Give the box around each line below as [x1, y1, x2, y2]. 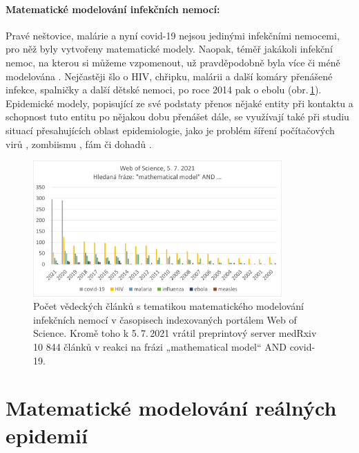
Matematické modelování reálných [6, 394, 337, 422]
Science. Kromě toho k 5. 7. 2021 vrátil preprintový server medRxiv [33, 326, 317, 340]
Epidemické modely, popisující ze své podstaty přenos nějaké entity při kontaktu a [6, 95, 353, 110]
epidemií [6, 420, 88, 449]
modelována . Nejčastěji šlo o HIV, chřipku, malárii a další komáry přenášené [6, 68, 333, 83]
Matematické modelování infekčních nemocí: [6, 1, 220, 16]
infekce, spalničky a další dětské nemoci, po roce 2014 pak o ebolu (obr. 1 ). [6, 82, 322, 97]
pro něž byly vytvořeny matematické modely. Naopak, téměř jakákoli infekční [6, 41, 333, 56]
